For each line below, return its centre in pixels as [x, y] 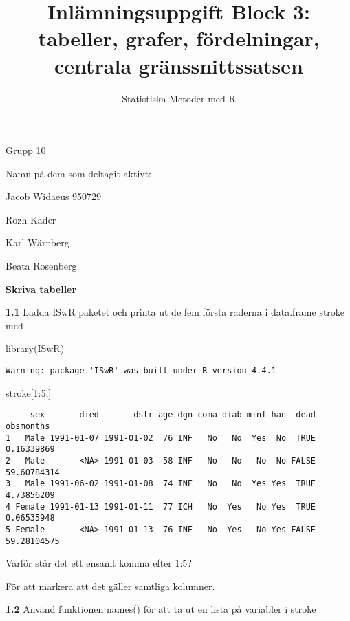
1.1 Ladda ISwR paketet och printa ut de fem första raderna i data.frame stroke [175, 312]
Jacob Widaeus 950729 [54, 196]
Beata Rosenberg [41, 266]
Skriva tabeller [41, 288]
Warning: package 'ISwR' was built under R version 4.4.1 [141, 371]
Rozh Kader [31, 219]
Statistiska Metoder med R [179, 98]
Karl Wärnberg [37, 242]
